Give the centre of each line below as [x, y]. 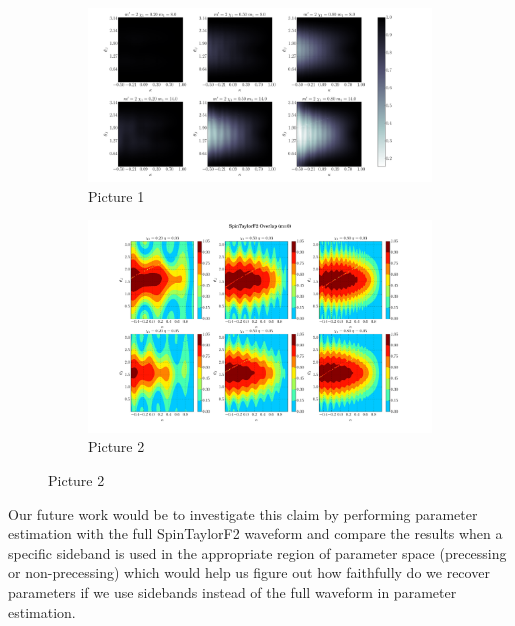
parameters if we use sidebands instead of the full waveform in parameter [232, 592]
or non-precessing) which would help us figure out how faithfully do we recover [249, 572]
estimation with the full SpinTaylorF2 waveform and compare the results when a [255, 533]
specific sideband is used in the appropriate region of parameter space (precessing [257, 552]
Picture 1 [116, 195]
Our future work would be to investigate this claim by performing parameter [243, 513]
